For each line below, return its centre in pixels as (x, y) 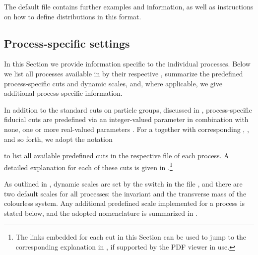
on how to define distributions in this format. (73, 16)
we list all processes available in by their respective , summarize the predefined (124, 73)
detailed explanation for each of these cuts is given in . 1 (88, 166)
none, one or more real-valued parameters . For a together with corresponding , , (127, 129)
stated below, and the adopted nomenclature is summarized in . (101, 213)
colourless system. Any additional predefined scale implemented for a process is (124, 203)
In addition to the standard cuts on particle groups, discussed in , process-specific (128, 109)
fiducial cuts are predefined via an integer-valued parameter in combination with (126, 119)
